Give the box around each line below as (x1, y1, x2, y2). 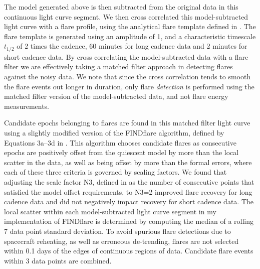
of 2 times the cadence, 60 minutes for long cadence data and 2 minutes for (17, 41, 247, 51)
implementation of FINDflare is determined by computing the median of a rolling (4, 216, 253, 226)
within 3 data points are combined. (4, 255, 112, 265)
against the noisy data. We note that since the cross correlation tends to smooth (4, 71, 251, 82)
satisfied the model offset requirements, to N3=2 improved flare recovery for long (4, 186, 252, 197)
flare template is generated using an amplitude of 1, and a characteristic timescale (4, 31, 256, 41)
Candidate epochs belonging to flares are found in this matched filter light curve (4, 117, 250, 128)
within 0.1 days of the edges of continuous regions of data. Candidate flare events (4, 245, 253, 256)
